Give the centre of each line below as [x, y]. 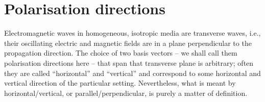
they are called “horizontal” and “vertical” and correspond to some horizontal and [132, 73]
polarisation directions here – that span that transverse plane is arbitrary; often [129, 62]
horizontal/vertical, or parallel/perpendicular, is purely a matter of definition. [126, 93]
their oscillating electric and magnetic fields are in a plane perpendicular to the [128, 43]
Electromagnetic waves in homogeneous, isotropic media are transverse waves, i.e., [132, 33]
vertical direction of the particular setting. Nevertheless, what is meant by [120, 83]
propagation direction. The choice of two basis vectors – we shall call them [121, 53]
